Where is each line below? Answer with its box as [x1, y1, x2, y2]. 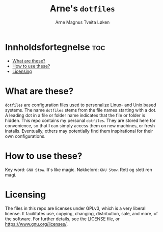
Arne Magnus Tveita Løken [55, 19, 110, 25]
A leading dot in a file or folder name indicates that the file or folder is [5, 112, 146, 118]
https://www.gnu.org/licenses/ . [5, 221, 68, 227]
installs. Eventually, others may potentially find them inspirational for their [5, 128, 153, 134]
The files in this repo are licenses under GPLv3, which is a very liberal [5, 205, 146, 211]
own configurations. [5, 133, 46, 139]
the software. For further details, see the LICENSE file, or [5, 216, 120, 222]
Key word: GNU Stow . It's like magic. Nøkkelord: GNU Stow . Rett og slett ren [5, 167, 152, 173]
